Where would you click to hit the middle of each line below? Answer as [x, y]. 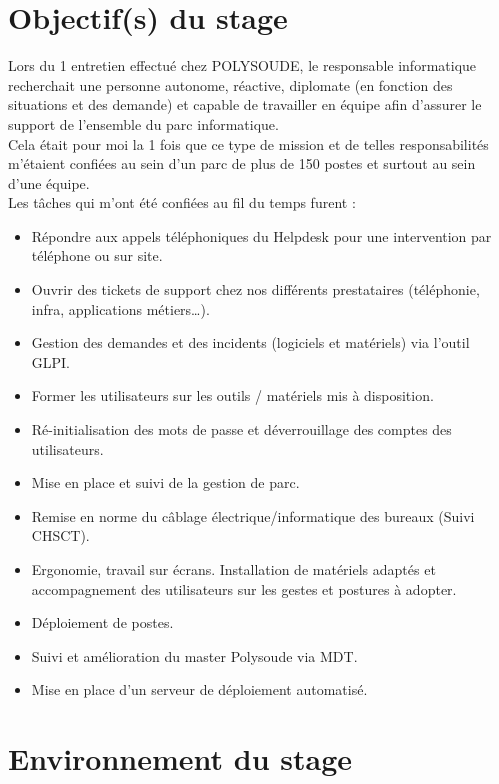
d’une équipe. [49, 182]
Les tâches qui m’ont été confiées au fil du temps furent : [182, 202]
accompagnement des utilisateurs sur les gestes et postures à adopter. [244, 588]
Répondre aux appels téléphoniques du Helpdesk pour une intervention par [261, 235]
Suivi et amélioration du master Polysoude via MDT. [194, 655]
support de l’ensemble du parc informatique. [143, 123]
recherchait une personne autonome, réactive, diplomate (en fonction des [230, 84]
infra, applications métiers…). [120, 308]
